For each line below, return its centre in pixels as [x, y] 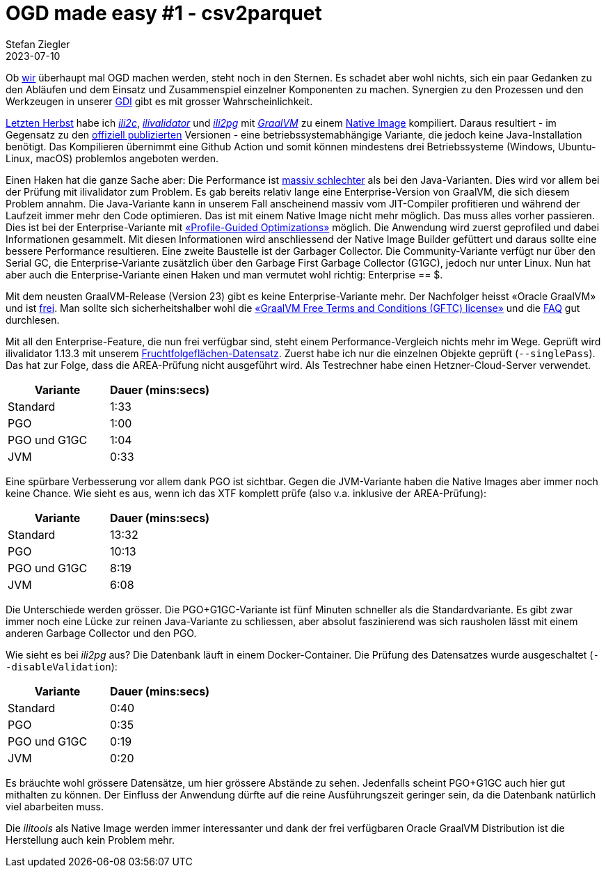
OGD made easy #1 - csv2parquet [164, 13]
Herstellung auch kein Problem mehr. [90, 840]
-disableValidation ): [62, 666]
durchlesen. [33, 320]
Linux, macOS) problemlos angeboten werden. [112, 158]
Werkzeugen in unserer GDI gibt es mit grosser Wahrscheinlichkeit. [159, 101]
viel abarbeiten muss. [55, 806]
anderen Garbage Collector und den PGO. [101, 633]
